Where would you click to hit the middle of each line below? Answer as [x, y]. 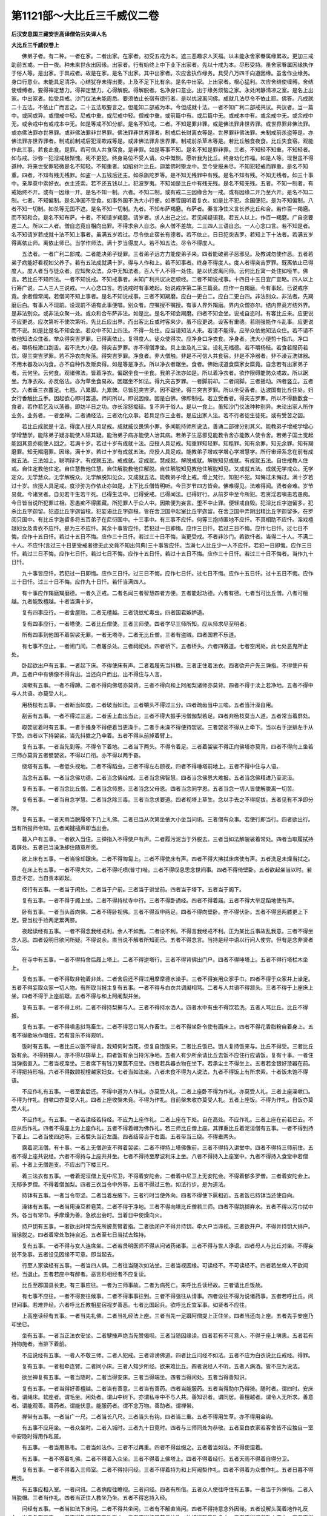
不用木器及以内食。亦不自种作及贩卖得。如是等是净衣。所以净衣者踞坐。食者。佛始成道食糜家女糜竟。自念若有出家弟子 [160, 364]
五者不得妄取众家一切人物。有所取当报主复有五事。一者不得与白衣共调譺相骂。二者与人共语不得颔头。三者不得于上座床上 [162, 987]
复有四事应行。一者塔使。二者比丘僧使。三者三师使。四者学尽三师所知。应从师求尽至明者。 [136, 623]
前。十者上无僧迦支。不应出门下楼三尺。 [61, 1165]
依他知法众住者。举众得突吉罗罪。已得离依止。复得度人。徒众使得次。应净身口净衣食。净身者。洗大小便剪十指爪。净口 [160, 339]
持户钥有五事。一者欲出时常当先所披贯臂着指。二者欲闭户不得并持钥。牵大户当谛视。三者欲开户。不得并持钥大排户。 [167, 1226]
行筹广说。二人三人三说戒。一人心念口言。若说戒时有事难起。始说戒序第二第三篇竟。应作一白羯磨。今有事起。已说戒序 [160, 287]
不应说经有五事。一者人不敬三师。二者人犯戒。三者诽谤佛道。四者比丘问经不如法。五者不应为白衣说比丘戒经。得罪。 [167, 1355]
